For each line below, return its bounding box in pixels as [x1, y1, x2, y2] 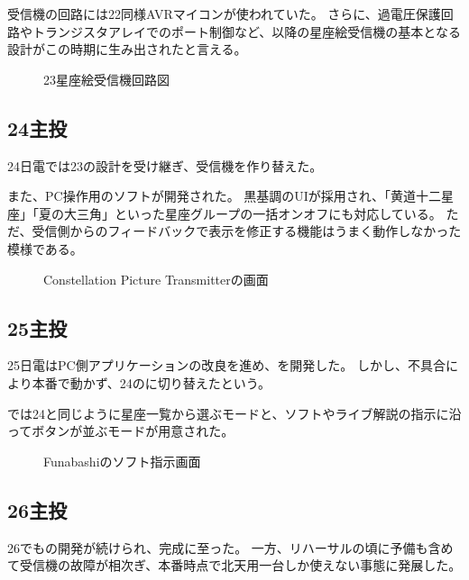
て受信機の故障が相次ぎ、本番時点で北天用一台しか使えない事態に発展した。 [7, 556, 462, 575]
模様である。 [7, 239, 83, 258]
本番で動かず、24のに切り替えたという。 [32, 373, 271, 392]
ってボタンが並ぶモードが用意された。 [7, 421, 234, 440]
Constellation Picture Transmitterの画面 [43, 269, 269, 288]
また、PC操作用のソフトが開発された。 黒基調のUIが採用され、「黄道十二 [7, 186, 441, 205]
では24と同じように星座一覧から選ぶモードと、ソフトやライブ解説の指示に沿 [7, 403, 462, 422]
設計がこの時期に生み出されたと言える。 [7, 40, 247, 59]
